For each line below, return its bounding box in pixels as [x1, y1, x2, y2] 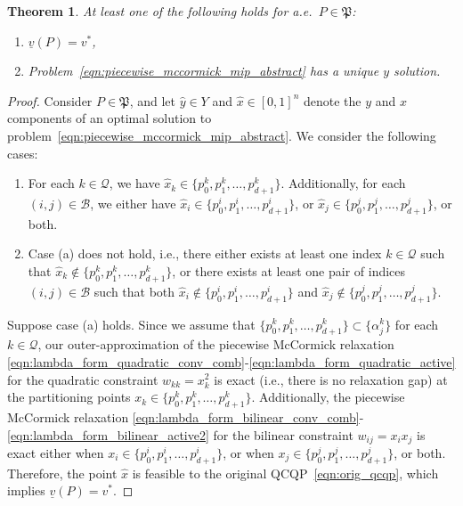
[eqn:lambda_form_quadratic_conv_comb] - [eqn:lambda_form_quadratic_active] [7, 352, 456, 371]
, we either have [90, 193, 176, 212]
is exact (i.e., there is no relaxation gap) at [214, 370, 448, 388]
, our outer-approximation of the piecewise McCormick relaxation [37, 335, 394, 354]
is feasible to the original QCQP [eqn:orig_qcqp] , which [132, 463, 439, 482]
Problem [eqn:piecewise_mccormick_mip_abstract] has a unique [28, 61, 379, 80]
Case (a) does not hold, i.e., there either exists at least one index [28, 244, 382, 263]
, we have [109, 174, 160, 192]
